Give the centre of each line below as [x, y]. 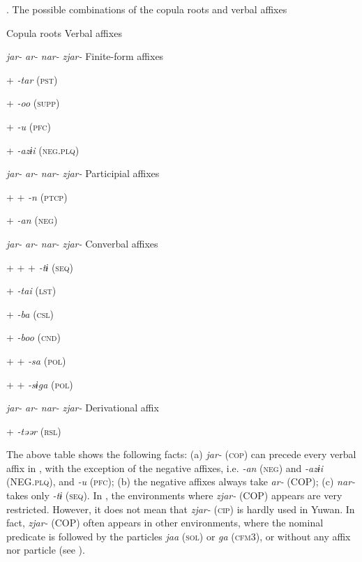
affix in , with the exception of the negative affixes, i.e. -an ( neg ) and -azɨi [165, 468]
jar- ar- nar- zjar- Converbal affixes [82, 243]
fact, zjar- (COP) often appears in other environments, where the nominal [165, 523]
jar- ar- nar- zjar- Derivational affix [83, 408]
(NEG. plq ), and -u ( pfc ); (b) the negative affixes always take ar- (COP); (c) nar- [181, 481]
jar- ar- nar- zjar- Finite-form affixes [85, 56]
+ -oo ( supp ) [33, 103]
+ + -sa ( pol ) [36, 360]
